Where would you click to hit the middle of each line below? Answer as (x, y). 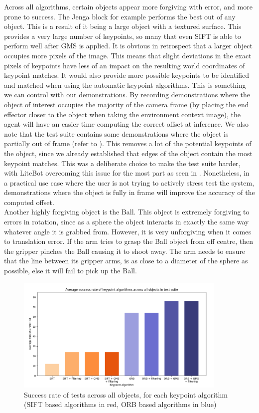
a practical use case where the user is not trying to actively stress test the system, (129, 182)
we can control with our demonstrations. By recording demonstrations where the (127, 95)
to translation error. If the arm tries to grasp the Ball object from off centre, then (129, 241)
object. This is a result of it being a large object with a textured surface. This (123, 26)
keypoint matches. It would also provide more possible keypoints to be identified (127, 75)
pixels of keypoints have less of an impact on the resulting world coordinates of (125, 65)
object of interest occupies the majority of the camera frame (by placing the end (127, 104)
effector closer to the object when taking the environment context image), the (122, 114)
